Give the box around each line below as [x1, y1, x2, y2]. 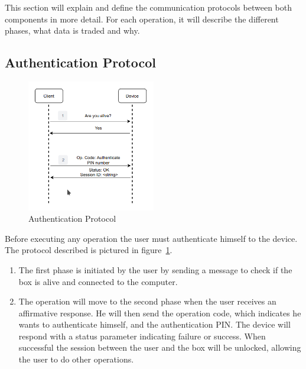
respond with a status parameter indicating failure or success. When [18, 329, 266, 342]
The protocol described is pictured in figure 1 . [5, 244, 172, 256]
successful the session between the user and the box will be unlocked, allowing [18, 341, 301, 354]
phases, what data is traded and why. [5, 24, 140, 37]
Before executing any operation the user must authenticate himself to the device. [5, 232, 298, 244]
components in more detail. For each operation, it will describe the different [5, 12, 279, 25]
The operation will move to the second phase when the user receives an [18, 295, 276, 307]
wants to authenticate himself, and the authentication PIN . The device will [18, 318, 291, 331]
